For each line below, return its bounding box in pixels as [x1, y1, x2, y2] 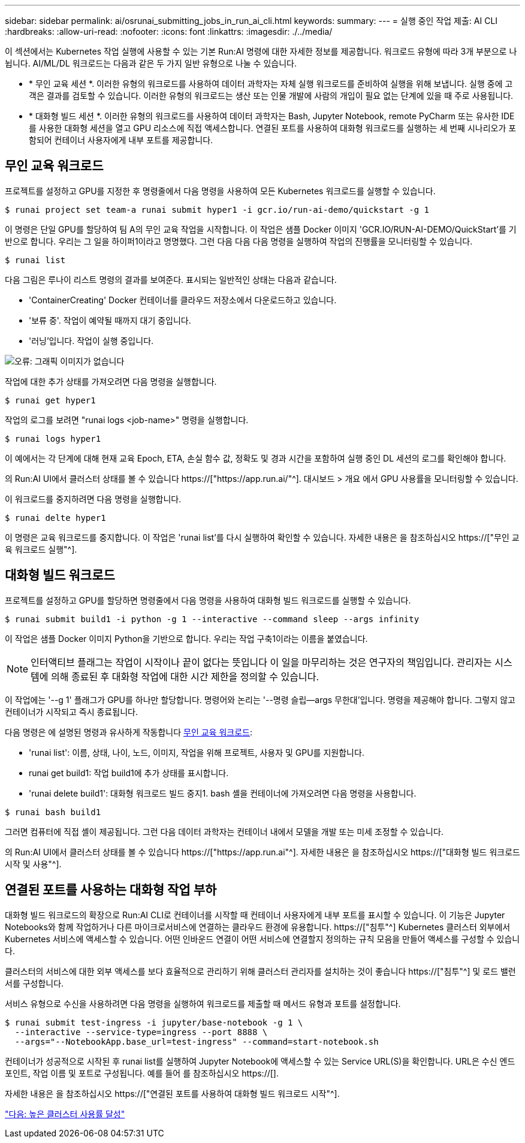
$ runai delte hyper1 [5, 512, 106, 523]
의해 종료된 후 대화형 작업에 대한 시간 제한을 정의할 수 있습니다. [51, 670, 319, 683]
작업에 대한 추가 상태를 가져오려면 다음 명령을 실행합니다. [5, 376, 217, 387]
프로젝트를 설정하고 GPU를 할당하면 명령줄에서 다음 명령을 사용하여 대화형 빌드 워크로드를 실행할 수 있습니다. [5, 595, 411, 605]
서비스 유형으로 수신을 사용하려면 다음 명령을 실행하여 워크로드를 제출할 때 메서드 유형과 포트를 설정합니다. [5, 998, 401, 1009]
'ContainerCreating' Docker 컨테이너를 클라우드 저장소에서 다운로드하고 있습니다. [29, 294, 337, 305]
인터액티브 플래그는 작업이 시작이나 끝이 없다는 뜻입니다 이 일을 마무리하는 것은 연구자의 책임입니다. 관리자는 [31, 656, 492, 668]
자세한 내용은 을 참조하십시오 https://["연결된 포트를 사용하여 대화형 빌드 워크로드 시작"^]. [5, 1088, 340, 1099]
